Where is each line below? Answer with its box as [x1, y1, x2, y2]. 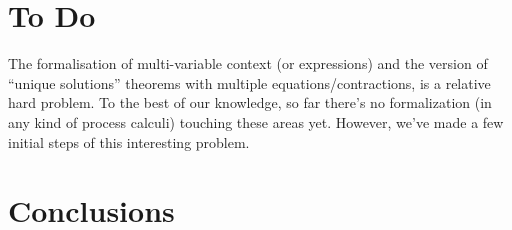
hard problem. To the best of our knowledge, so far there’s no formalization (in [8, 92, 492, 113]
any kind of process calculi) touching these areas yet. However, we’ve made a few [8, 111, 504, 132]
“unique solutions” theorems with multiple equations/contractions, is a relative [8, 72, 491, 93]
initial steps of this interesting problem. [8, 131, 250, 152]
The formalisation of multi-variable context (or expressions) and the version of [8, 53, 488, 74]
